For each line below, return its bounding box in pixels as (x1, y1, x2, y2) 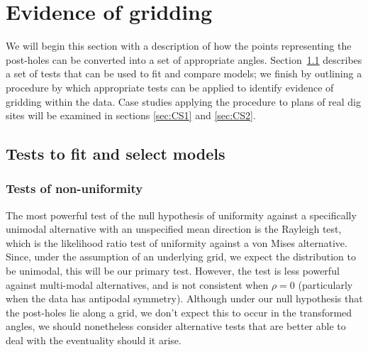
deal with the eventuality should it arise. (6, 333, 182, 348)
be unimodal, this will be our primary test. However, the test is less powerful (6, 263, 340, 278)
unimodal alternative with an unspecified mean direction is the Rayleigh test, (6, 221, 342, 236)
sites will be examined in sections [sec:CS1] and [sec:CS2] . (6, 108, 256, 123)
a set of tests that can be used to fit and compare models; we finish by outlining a (6, 66, 362, 81)
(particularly (298, 277, 353, 292)
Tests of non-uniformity (6, 180, 143, 197)
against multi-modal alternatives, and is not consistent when (6, 277, 269, 292)
